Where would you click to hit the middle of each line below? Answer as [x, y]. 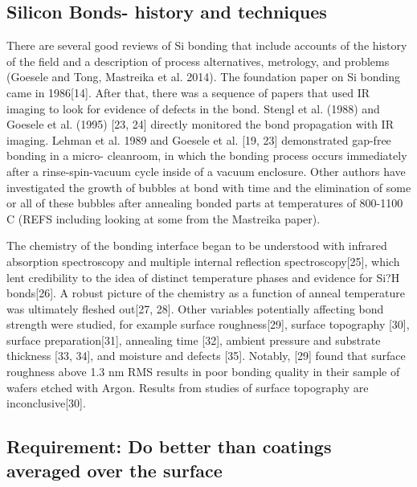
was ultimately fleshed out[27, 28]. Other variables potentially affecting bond [195, 308]
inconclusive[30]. [46, 403]
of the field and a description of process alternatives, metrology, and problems [198, 61]
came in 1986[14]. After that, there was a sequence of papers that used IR [188, 92]
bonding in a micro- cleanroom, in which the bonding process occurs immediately [207, 156]
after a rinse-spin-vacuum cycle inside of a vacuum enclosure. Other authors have [206, 171]
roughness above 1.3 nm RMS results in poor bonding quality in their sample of [203, 372]
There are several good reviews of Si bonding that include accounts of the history [207, 45]
